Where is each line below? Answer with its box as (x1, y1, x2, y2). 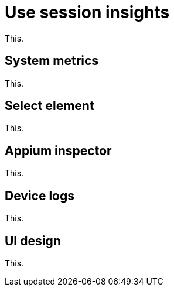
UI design (5, 233, 61, 248)
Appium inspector (5, 143, 112, 158)
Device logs (5, 188, 75, 203)
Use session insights (5, 2, 170, 22)
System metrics (5, 53, 99, 69)
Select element (5, 98, 94, 114)
